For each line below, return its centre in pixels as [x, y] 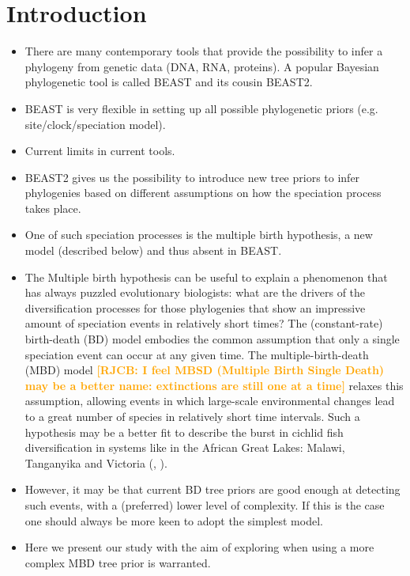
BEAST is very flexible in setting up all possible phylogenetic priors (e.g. [201, 108]
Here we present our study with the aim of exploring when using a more [199, 547]
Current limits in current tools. [100, 151]
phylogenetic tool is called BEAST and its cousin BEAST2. [169, 82]
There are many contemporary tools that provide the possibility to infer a [204, 51]
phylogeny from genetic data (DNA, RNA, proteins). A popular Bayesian [202, 66]
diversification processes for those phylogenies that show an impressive [195, 307]
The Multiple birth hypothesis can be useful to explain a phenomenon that [206, 277]
